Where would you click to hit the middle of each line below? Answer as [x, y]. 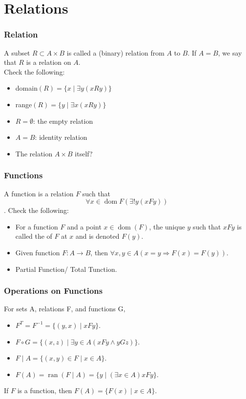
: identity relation [61, 137]
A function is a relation [39, 193]
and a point [84, 226]
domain [26, 88]
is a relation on [49, 62]
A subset [17, 52]
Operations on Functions [53, 291]
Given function [38, 252]
